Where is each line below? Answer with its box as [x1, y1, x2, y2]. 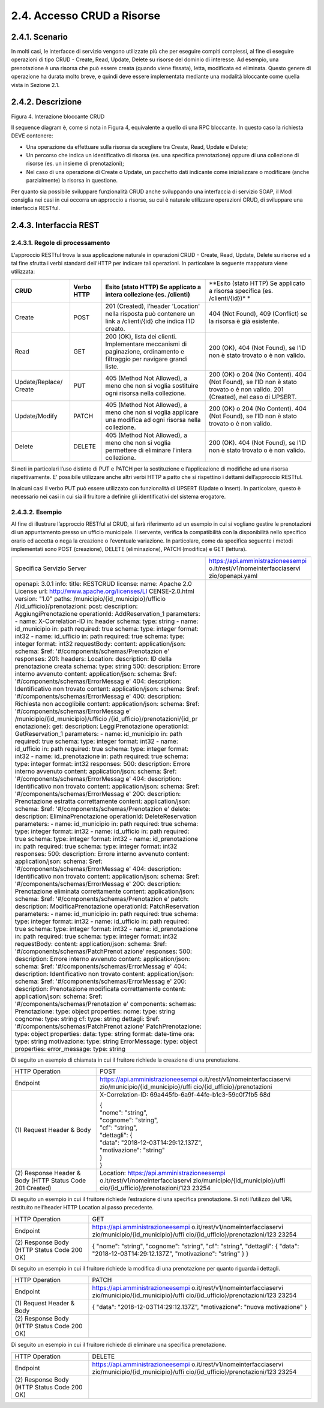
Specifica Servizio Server [14, 564, 87, 573]
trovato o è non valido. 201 [209, 385, 284, 393]
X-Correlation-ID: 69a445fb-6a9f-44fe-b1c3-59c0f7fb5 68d [100, 1091, 271, 1099]
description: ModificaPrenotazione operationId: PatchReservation [14, 902, 200, 910]
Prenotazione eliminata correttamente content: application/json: [14, 887, 195, 895]
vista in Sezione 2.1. [11, 81, 60, 88]
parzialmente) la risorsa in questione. [26, 177, 118, 184]
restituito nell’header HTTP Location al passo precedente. [11, 1204, 154, 1211]
